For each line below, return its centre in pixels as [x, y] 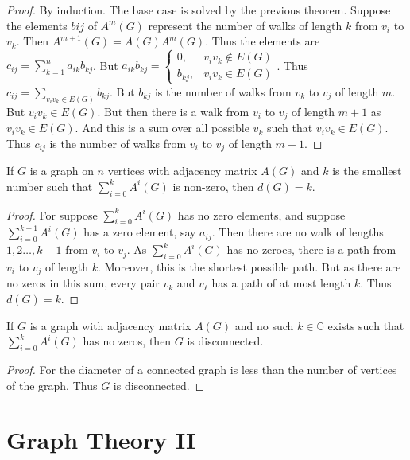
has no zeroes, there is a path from [311, 249]
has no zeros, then [127, 341]
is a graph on [62, 171]
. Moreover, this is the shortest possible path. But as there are [249, 266]
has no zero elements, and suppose [261, 214]
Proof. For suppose [52, 214]
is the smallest [367, 171]
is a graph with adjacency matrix [110, 325]
